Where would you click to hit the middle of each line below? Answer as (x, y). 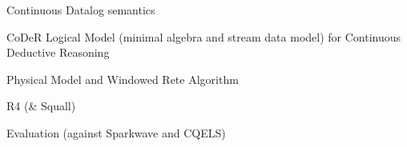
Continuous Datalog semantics (81, 10)
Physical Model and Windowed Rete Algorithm (123, 79)
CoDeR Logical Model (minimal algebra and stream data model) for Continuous (204, 36)
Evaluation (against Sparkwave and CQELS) (116, 132)
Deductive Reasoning (58, 52)
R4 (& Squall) (41, 106)
